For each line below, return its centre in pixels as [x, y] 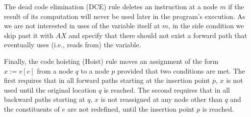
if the [236, 6]
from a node [55, 70]
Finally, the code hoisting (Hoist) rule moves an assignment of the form [111, 61]
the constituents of [32, 108]
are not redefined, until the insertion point [131, 108]
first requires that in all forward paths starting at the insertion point [107, 80]
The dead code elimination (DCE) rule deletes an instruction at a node [111, 6]
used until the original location [50, 89]
